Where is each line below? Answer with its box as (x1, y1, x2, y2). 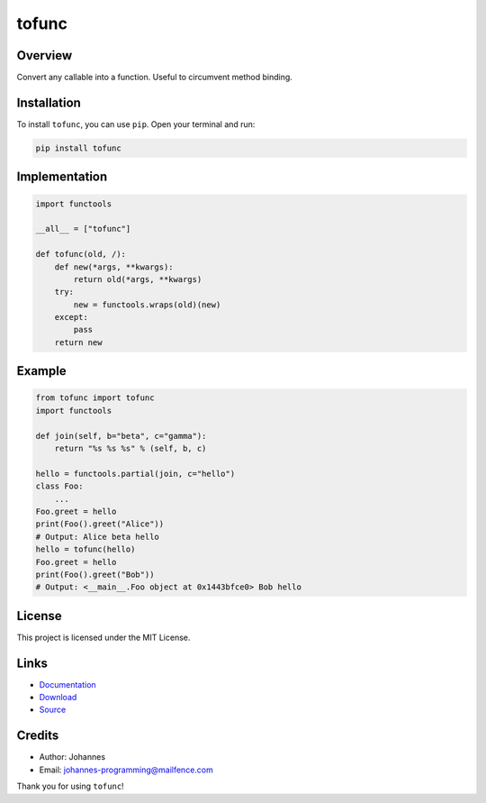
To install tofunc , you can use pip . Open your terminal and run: (16, 118, 256, 130)
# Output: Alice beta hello (35, 532, 159, 542)
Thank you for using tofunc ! (16, 780, 125, 792)
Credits (16, 728, 59, 744)
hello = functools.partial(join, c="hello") (35, 469, 236, 479)
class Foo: (35, 481, 84, 491)
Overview (16, 48, 73, 63)
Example (16, 363, 67, 379)
